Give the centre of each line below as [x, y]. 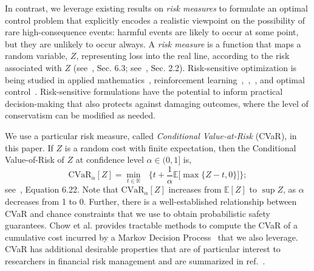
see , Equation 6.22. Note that [62, 189]
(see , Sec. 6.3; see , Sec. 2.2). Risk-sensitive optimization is [185, 67]
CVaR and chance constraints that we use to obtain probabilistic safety [138, 213]
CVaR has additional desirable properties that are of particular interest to [143, 249]
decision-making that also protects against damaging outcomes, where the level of [157, 103]
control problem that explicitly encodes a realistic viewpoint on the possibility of [155, 20]
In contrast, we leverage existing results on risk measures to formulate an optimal [156, 8]
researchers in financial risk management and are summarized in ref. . [135, 260]
